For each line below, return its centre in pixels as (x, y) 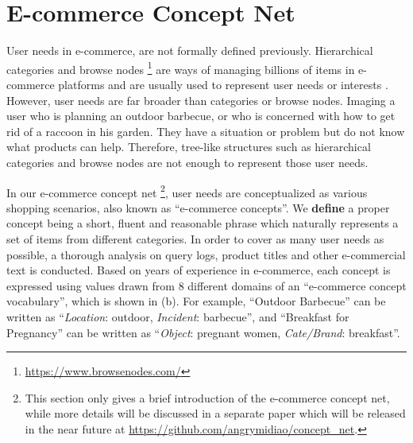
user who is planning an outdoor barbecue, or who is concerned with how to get (201, 116)
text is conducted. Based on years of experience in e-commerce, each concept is (199, 270)
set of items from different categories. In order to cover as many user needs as (195, 238)
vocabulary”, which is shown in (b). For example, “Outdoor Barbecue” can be (196, 301)
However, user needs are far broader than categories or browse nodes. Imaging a (201, 100)
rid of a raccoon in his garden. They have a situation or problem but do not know (206, 131)
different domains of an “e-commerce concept (297, 285)
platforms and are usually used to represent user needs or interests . (223, 84)
